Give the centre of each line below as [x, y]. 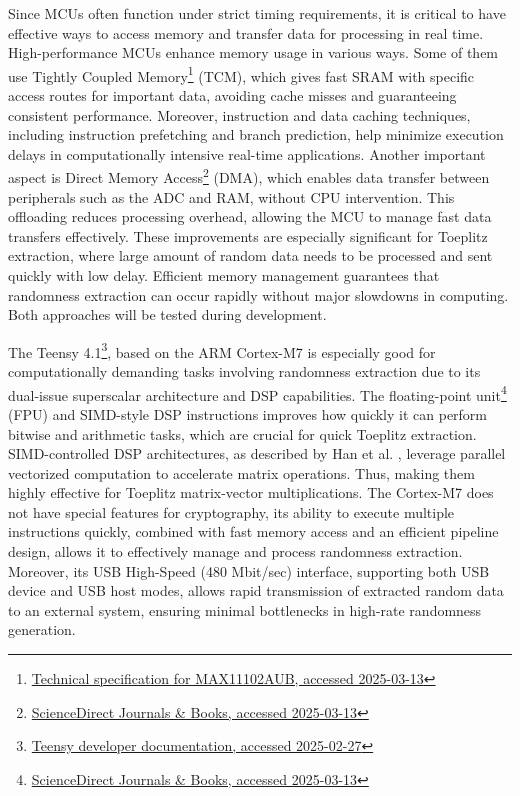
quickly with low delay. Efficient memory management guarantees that [224, 275]
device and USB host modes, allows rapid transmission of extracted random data [256, 590]
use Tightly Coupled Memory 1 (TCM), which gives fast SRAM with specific [241, 74]
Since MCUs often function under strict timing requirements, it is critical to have [257, 13]
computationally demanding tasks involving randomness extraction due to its [244, 371]
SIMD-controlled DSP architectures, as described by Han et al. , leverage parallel [257, 453]
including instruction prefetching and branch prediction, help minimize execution [256, 134]
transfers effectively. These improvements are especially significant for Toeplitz [248, 235]
